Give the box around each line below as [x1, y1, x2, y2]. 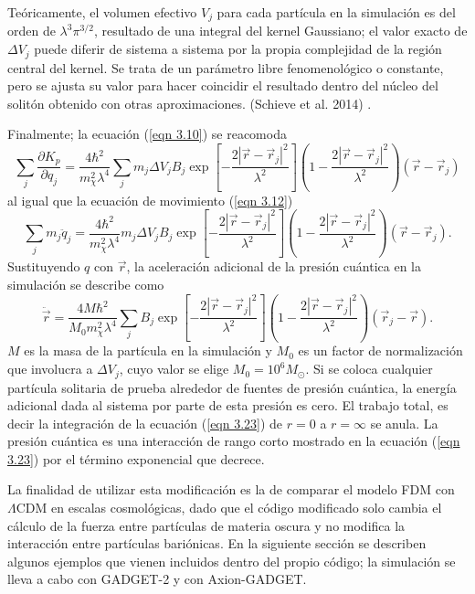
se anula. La [370, 413, 438, 432]
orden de [7, 21, 56, 40]
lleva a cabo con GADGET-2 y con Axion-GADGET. [7, 569, 307, 589]
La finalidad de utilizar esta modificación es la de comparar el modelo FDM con [7, 480, 455, 499]
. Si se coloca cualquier [305, 359, 433, 378]
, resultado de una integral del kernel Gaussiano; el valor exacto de [93, 21, 468, 40]
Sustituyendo [7, 257, 80, 276]
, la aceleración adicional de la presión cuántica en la [126, 257, 421, 276]
